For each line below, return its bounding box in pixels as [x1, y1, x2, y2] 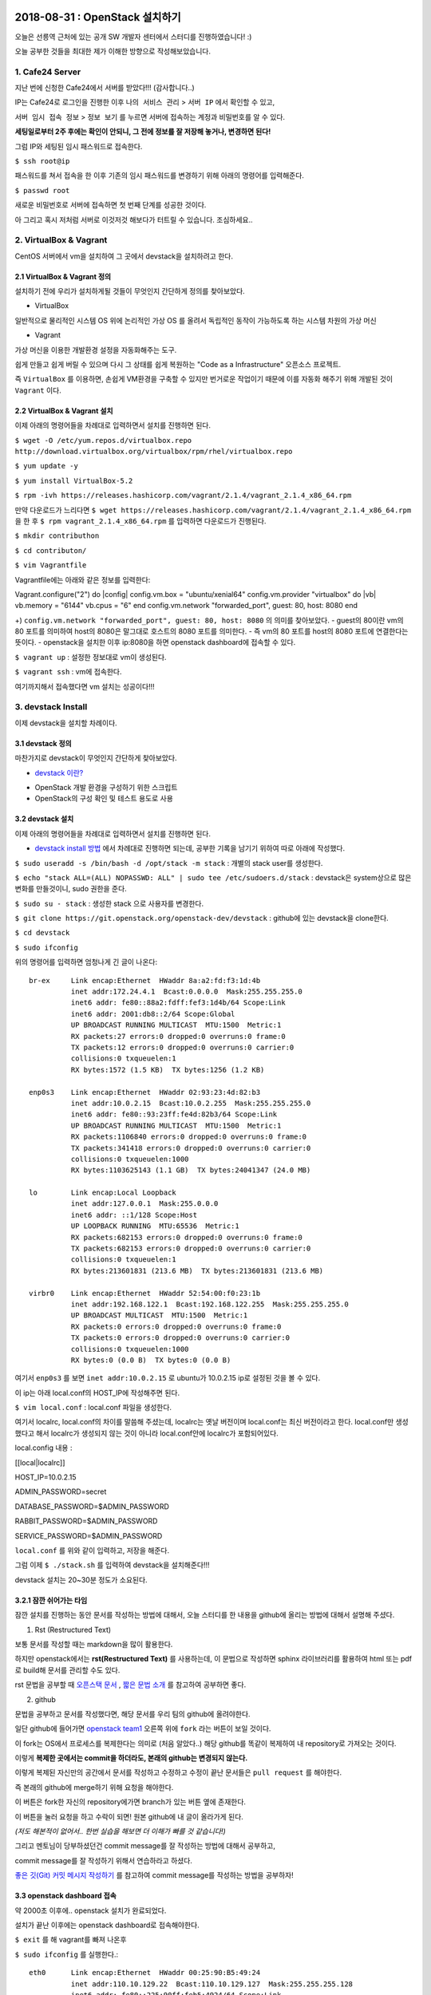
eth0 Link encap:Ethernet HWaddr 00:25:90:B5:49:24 [29, 1968, 261, 1977]
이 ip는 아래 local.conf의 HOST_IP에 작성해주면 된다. [14, 1388, 180, 1397]
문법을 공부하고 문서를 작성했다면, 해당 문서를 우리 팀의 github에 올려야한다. [14, 1709, 251, 1719]
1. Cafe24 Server [14, 66, 81, 77]
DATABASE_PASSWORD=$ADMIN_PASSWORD [14, 1501, 169, 1511]
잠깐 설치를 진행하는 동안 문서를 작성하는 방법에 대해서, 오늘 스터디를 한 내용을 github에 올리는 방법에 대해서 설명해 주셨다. [14, 1610, 395, 1620]
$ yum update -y [14, 461, 79, 471]
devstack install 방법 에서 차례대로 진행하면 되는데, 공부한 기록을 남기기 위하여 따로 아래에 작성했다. [34, 843, 346, 853]
